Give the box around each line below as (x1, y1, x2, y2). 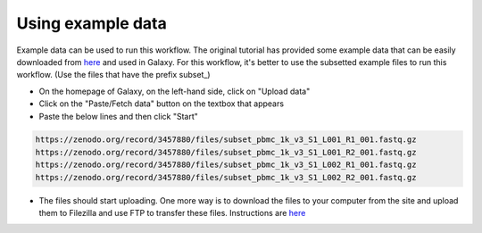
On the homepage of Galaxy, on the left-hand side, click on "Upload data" (38, 86, 311, 96)
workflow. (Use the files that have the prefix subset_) (16, 70, 211, 80)
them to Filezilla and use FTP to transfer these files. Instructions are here (38, 208, 306, 219)
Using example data (16, 13, 167, 33)
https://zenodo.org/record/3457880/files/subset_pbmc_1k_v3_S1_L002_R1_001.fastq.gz (35, 160, 417, 170)
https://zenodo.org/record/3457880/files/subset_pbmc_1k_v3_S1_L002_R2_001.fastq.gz (35, 172, 417, 182)
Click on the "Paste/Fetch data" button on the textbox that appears (38, 98, 285, 109)
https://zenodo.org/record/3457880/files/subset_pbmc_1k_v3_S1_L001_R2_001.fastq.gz (35, 147, 417, 157)
